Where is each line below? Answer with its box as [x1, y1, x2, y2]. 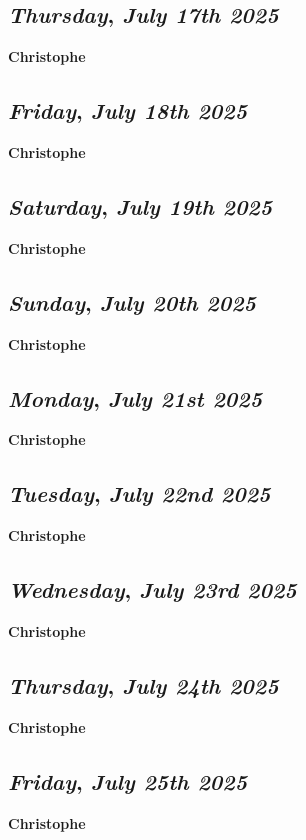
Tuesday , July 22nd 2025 [8, 478, 271, 509]
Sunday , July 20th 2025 [8, 286, 256, 317]
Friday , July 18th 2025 [8, 95, 248, 126]
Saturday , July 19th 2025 [8, 190, 273, 221]
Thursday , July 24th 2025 [8, 669, 279, 700]
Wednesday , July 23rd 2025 [8, 574, 297, 605]
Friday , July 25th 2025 [8, 765, 248, 796]
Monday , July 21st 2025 [8, 382, 263, 413]
